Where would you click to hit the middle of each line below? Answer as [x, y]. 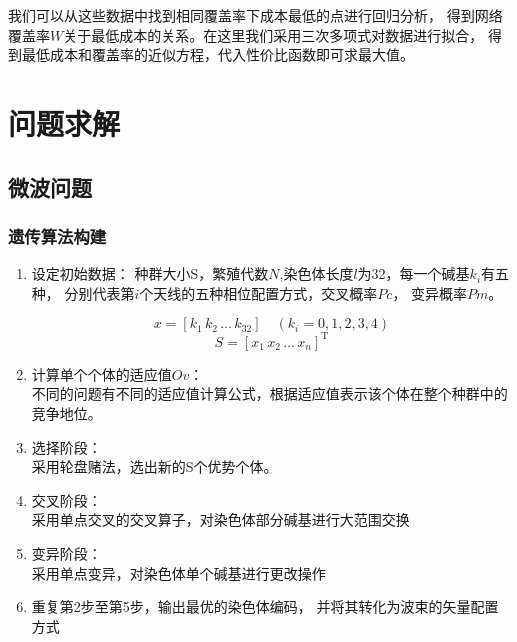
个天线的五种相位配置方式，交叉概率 [258, 292]
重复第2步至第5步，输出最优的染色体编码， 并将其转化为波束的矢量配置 [265, 606]
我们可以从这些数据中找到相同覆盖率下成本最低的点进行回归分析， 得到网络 [255, 15]
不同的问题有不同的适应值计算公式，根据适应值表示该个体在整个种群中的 [269, 393]
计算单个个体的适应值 [101, 373]
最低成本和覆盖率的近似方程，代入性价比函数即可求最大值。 [217, 54]
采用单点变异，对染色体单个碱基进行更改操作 [178, 572]
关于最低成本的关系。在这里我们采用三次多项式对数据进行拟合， [273, 34]
